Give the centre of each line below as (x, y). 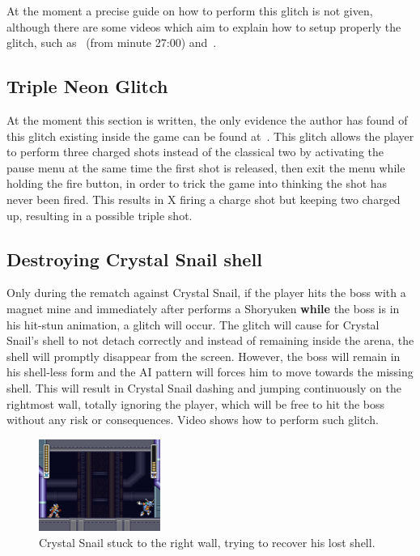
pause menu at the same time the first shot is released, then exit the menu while (206, 167)
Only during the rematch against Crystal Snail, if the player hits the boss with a (206, 293)
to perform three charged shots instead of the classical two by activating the (195, 152)
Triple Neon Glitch (87, 86)
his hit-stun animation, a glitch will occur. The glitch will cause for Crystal (193, 324)
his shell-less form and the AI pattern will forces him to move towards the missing (210, 372)
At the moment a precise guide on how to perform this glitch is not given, (190, 11)
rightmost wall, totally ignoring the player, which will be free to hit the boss (196, 403)
